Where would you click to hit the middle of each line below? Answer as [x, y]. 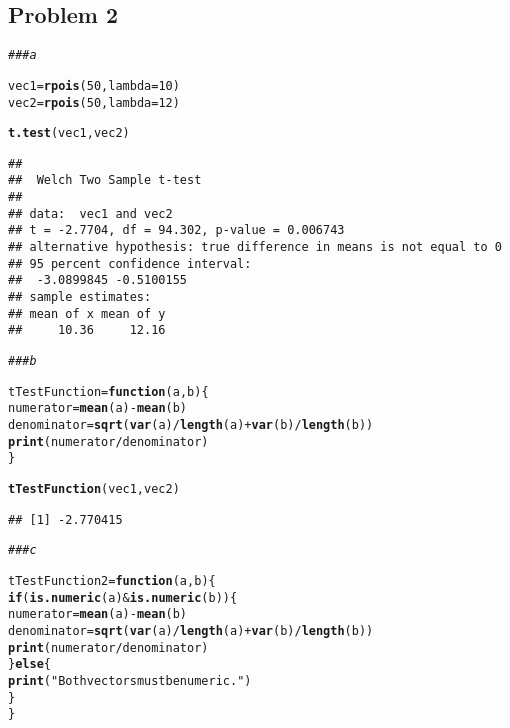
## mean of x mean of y [87, 313]
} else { [29, 664]
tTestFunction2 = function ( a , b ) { [112, 580]
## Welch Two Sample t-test [105, 180]
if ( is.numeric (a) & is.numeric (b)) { [123, 597]
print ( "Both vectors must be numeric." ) [130, 680]
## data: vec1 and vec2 [90, 213]
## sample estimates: [80, 297]
